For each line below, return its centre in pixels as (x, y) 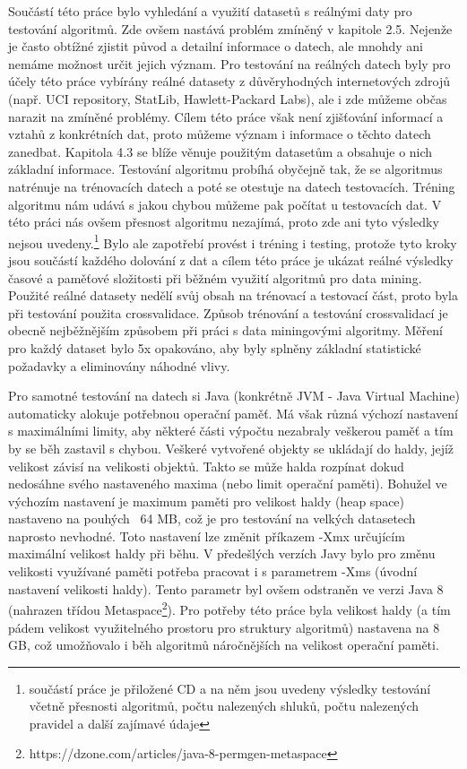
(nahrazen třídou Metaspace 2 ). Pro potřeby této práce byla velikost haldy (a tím (229, 608)
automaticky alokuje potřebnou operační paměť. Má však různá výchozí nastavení (233, 413)
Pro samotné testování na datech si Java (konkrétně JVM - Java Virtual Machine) (234, 396)
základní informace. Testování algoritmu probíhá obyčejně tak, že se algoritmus (225, 169)
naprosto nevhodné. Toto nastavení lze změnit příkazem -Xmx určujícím (207, 536)
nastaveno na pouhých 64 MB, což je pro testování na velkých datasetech (212, 518)
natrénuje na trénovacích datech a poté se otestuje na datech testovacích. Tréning (232, 186)
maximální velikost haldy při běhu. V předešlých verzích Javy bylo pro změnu (222, 553)
